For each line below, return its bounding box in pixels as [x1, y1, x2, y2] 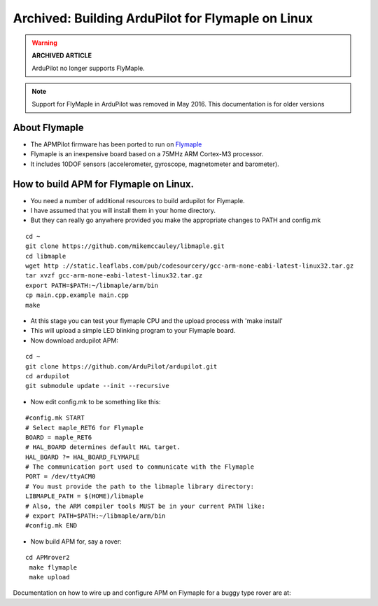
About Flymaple [13, 121, 84, 133]
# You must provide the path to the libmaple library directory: [25, 482, 255, 490]
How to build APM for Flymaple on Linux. [13, 178, 194, 190]
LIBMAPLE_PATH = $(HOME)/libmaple [25, 493, 143, 500]
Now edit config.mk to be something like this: [30, 397, 161, 406]
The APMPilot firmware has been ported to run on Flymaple [30, 140, 202, 149]
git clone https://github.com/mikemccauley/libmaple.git [25, 242, 225, 250]
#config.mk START [25, 414, 85, 422]
